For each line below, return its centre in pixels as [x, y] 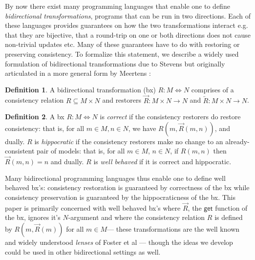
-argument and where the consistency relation [137, 217]
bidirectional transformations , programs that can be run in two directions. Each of [128, 15]
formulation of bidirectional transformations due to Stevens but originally [115, 63]
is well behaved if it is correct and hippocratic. [162, 162]
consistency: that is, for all [45, 128]
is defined [229, 217]
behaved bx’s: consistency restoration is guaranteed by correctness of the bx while [127, 187]
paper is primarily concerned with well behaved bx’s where [93, 207]
